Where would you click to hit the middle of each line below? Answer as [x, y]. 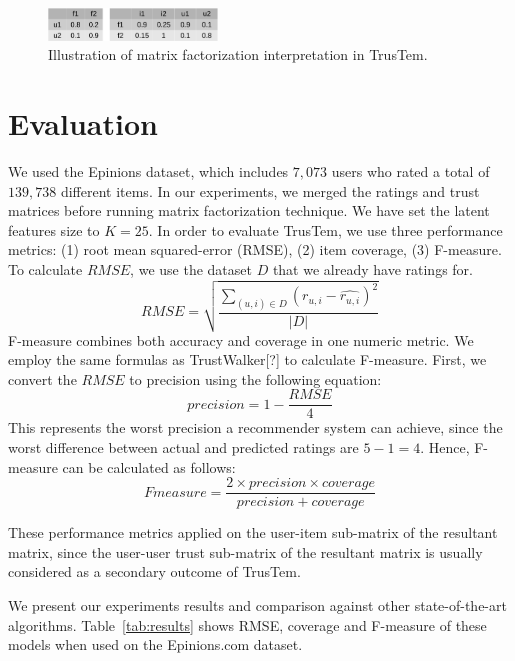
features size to [54, 229]
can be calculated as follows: [149, 466]
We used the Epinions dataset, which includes [148, 170]
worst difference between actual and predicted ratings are [183, 447]
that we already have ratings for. [372, 268]
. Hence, [445, 447]
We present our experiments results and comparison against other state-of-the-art [257, 605]
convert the [42, 378]
